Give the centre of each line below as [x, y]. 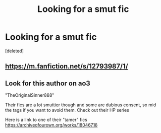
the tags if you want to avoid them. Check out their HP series [67, 110]
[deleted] [14, 51]
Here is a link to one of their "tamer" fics [46, 120]
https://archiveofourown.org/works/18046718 [52, 125]
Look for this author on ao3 [48, 83]
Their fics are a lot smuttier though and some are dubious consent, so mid [80, 105]
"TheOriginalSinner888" [30, 95]
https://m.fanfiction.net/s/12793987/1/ [67, 66]
